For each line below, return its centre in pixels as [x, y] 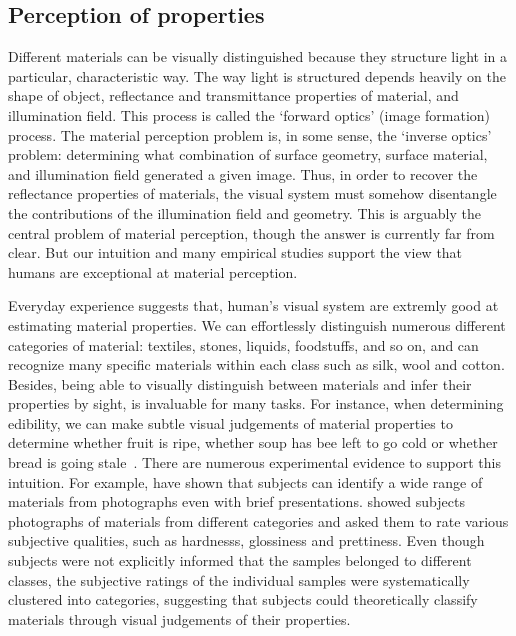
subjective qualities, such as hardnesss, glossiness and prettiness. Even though [246, 540]
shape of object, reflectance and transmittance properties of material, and [233, 95]
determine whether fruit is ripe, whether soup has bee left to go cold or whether [253, 442]
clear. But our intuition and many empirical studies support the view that [235, 252]
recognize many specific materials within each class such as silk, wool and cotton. [256, 364]
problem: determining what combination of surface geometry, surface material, [248, 154]
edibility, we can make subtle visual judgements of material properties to [230, 422]
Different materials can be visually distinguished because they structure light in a [257, 56]
